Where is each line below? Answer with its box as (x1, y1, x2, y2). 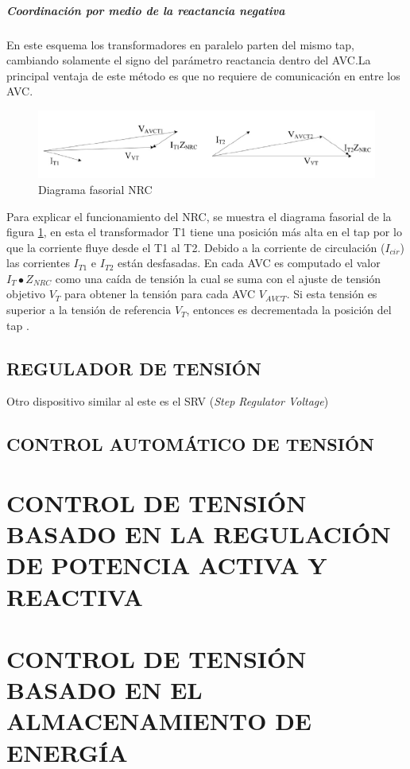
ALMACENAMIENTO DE (6, 705, 312, 737)
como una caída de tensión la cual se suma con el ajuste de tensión (55, 270, 381, 286)
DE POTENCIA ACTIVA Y (6, 549, 327, 581)
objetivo (6, 285, 46, 302)
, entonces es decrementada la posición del (186, 301, 392, 318)
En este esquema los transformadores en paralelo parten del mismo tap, (6, 36, 354, 52)
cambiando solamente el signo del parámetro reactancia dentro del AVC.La (6, 52, 371, 68)
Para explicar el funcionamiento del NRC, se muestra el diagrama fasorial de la (6, 208, 392, 224)
